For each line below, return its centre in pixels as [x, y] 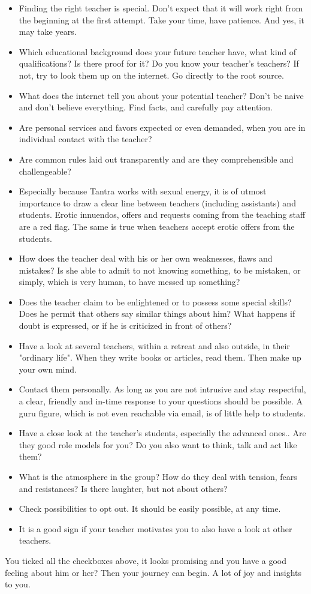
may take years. [48, 31]
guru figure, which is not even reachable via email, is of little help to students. [162, 412]
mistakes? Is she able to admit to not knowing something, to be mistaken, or [160, 270]
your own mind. [48, 369]
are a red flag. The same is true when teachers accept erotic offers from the [157, 226]
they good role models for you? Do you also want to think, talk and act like [158, 444]
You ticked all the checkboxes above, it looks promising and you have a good [146, 560]
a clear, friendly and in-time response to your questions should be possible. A [161, 401]
